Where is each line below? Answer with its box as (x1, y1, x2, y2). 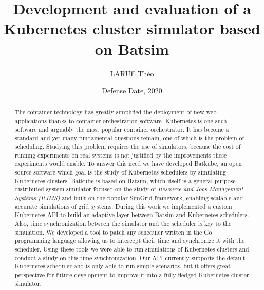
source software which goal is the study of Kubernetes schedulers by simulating (14, 168, 226, 177)
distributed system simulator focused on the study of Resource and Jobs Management (14, 185, 243, 194)
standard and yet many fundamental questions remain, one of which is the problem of (14, 133, 244, 142)
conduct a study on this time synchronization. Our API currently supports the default (14, 253, 246, 262)
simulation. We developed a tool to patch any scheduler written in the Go (14, 227, 212, 236)
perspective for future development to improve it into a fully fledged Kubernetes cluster (14, 270, 249, 279)
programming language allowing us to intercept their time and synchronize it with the (14, 236, 245, 245)
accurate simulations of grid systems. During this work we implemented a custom (14, 202, 232, 210)
